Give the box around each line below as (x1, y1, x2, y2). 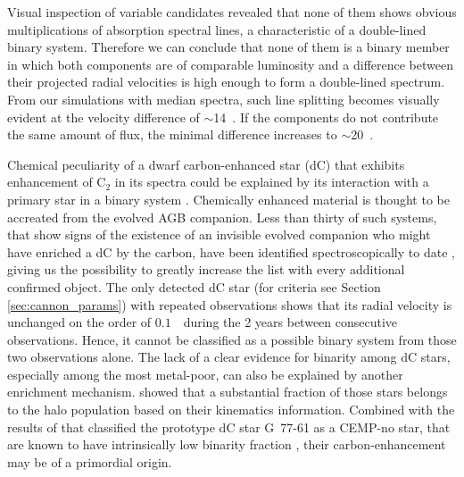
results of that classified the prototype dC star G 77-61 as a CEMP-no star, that (7, 417, 451, 436)
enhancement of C (7, 172, 106, 191)
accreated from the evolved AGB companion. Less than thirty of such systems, (7, 207, 437, 226)
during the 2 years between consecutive (183, 313, 398, 331)
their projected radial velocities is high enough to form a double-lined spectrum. (7, 72, 445, 91)
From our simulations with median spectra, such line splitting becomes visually (7, 89, 440, 108)
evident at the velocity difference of (7, 107, 200, 126)
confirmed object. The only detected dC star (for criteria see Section (7, 277, 381, 296)
